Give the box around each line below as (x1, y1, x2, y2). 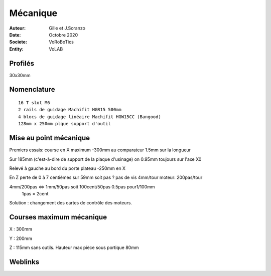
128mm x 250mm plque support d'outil (18, 121, 111, 127)
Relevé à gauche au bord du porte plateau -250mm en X (9, 165, 125, 171)
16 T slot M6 (18, 100, 50, 106)
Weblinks (9, 257, 40, 266)
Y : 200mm (9, 235, 33, 241)
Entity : (9, 46, 24, 52)
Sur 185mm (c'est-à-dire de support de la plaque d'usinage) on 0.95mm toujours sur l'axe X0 (9, 156, 202, 162)
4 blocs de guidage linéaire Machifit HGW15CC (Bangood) (18, 114, 162, 120)
